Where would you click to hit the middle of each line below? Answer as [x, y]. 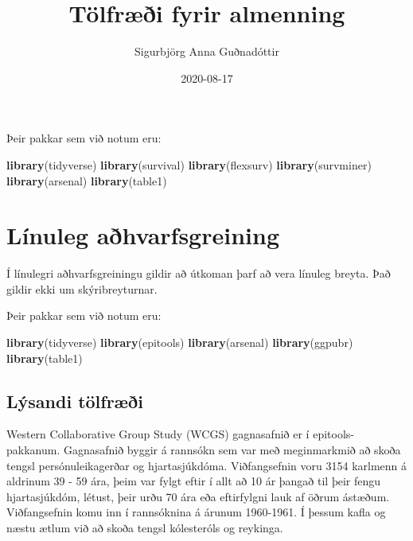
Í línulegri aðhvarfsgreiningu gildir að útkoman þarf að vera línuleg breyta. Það [199, 273]
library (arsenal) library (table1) [87, 180]
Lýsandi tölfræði [75, 401]
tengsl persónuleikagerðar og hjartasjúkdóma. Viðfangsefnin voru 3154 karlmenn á [207, 465]
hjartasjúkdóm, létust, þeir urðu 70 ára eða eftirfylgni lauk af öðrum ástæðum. [198, 496]
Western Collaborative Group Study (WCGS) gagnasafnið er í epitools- [180, 434]
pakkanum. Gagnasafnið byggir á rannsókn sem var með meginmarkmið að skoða [204, 449]
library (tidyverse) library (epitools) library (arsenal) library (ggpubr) [180, 342]
